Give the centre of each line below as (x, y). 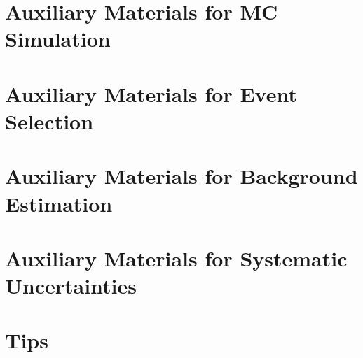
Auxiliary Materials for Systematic (176, 258)
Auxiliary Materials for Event (151, 93)
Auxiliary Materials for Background (181, 176)
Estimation (59, 203)
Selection (49, 121)
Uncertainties (71, 286)
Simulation (58, 39)
